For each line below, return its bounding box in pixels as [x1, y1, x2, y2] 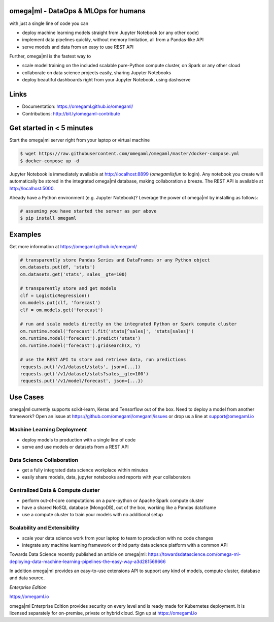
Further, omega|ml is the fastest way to [9, 53, 91, 60]
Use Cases [9, 393, 44, 401]
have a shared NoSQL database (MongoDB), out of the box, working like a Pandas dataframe [22, 504, 217, 511]
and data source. [9, 575, 45, 581]
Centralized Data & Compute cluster [9, 487, 100, 494]
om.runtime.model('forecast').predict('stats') [20, 336, 141, 341]
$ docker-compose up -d [20, 158, 80, 164]
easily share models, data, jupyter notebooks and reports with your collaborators [22, 474, 191, 480]
